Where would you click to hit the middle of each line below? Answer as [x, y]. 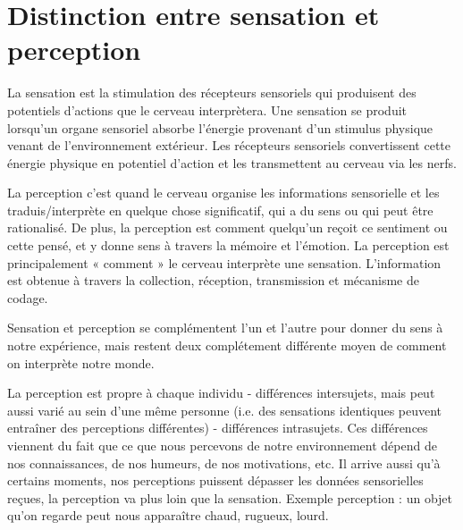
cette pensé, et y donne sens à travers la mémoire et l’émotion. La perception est [228, 245]
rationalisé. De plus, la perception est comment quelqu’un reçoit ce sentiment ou [227, 227]
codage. [28, 297]
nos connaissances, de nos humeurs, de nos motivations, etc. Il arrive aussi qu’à [224, 463]
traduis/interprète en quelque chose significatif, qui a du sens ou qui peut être [220, 210]
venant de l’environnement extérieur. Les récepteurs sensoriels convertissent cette [229, 145]
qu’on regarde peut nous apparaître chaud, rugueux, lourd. [168, 515]
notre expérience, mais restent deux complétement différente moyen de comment [227, 345]
